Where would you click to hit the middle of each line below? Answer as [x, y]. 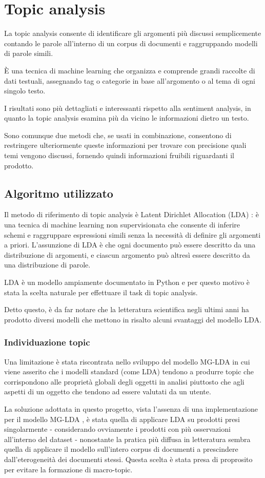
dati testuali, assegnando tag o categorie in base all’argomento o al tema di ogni [130, 80]
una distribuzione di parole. [47, 265]
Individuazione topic [47, 342]
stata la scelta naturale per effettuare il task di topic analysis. [101, 292]
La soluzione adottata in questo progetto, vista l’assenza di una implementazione [131, 408]
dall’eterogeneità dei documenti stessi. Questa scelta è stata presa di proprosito [128, 459]
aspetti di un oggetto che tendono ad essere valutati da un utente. [108, 391]
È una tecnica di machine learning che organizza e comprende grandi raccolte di [130, 70]
